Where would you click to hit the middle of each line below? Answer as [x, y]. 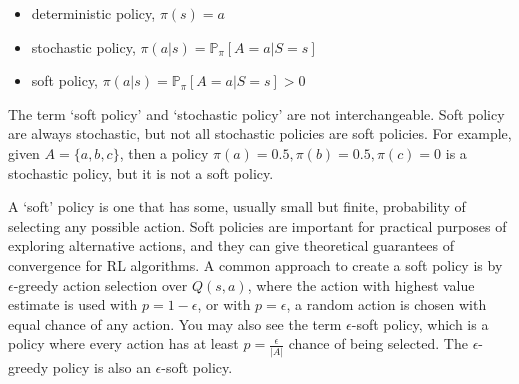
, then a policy [164, 152]
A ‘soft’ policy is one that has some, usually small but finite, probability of [237, 206]
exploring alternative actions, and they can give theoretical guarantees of [231, 245]
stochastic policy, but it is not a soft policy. [141, 172]
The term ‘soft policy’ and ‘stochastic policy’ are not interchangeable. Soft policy [256, 113]
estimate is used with [73, 304]
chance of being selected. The [378, 343]
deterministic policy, [93, 13]
